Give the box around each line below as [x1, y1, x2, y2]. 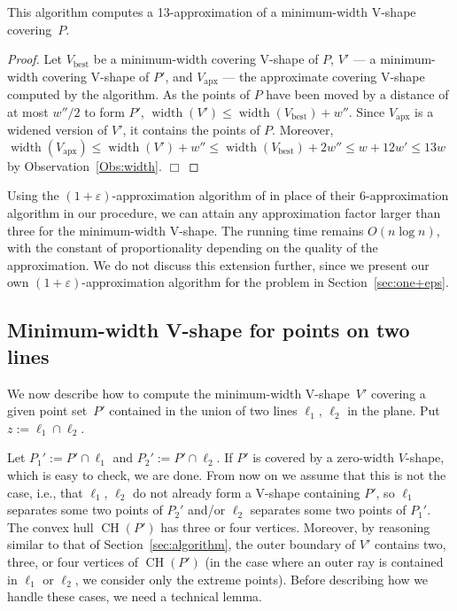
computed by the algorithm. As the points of [7, 85, 250, 104]
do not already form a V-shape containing [133, 483, 360, 501]
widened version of [7, 120, 108, 139]
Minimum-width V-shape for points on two [7, 316, 410, 344]
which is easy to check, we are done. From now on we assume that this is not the [7, 466, 446, 483]
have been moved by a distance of [266, 85, 449, 104]
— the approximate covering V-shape [222, 66, 425, 85]
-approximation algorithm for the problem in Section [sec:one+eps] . [81, 273, 449, 291]
